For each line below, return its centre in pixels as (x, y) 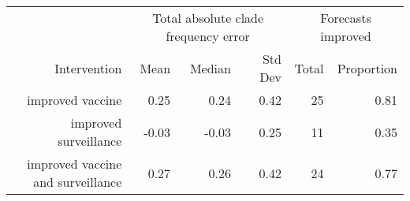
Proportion (367, 68)
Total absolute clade (208, 18)
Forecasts (346, 18)
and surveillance (78, 182)
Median (210, 68)
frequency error (208, 36)
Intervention (88, 68)
